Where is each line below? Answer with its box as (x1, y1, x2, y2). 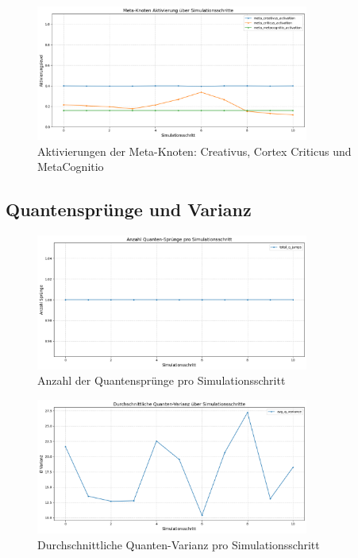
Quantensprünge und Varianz (6, 197, 252, 222)
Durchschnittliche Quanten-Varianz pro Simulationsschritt (37, 536, 320, 552)
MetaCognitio (37, 158, 104, 175)
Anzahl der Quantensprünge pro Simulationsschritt (37, 372, 286, 389)
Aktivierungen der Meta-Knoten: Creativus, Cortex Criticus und (37, 142, 352, 159)
